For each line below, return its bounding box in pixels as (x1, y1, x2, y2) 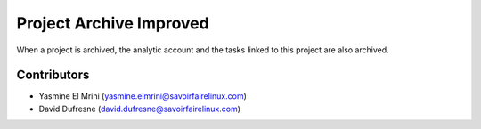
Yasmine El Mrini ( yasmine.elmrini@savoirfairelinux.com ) (38, 91, 247, 101)
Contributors (16, 68, 90, 83)
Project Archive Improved (16, 13, 209, 33)
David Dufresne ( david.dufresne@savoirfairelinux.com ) (38, 103, 240, 114)
